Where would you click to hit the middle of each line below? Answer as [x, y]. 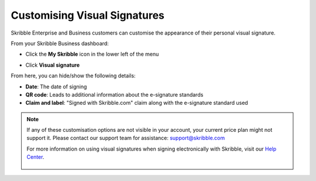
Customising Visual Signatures [88, 15]
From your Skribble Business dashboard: [60, 43]
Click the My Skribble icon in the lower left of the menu [92, 54]
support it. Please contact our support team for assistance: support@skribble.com [126, 138]
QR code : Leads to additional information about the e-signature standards [114, 94]
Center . [35, 157]
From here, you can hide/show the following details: [73, 76]
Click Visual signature [53, 65]
